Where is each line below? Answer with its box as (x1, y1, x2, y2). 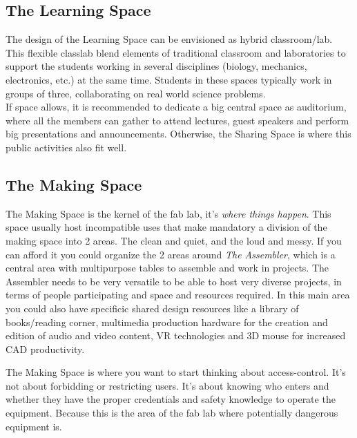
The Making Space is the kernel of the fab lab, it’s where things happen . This (6, 206, 331, 220)
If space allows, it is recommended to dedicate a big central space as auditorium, (6, 99, 347, 114)
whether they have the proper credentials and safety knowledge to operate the (6, 392, 336, 406)
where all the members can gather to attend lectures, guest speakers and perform (6, 113, 349, 127)
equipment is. (6, 419, 62, 433)
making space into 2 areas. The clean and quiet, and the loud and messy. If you (6, 233, 342, 247)
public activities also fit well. (6, 140, 127, 154)
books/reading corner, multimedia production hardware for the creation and (6, 314, 328, 329)
